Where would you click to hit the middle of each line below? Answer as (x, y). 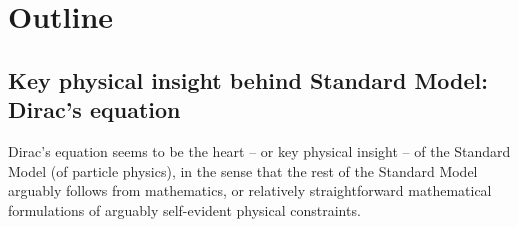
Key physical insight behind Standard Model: (248, 79)
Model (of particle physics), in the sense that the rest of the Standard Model (243, 170)
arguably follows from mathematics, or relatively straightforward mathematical (250, 190)
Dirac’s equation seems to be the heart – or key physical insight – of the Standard (259, 150)
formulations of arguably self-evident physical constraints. (184, 209)
